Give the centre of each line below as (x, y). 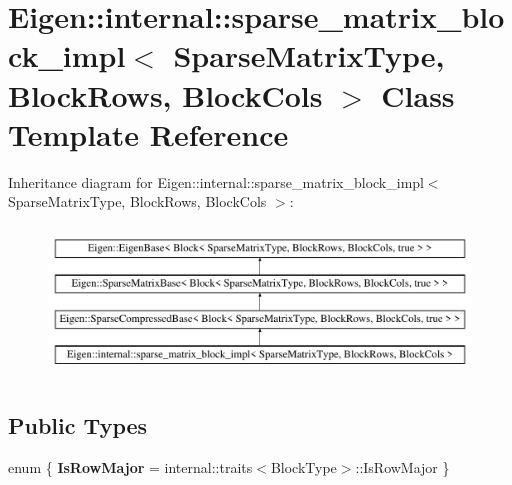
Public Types (78, 425)
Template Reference (148, 133)
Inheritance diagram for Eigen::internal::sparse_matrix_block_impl (216, 181)
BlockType (303, 466)
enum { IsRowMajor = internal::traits (130, 466)
